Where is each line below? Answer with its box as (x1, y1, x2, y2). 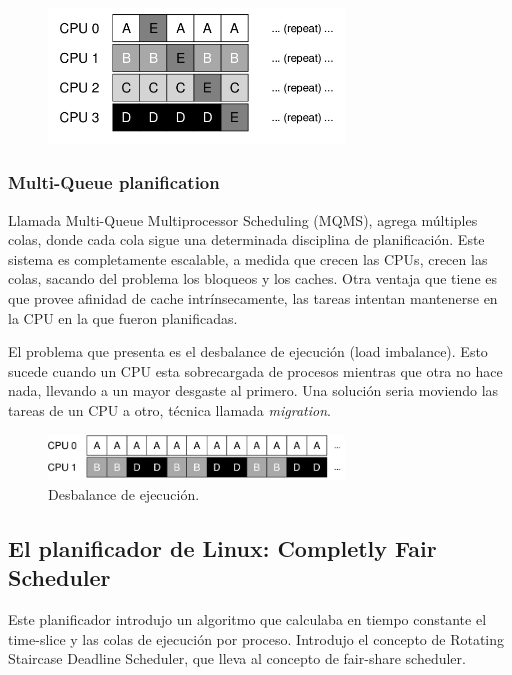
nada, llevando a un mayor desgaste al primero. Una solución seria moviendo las (8, 380, 499, 401)
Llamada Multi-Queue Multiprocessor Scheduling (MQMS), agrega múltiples (8, 209, 478, 230)
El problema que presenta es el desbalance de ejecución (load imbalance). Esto (8, 341, 488, 362)
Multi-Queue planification (8, 170, 220, 195)
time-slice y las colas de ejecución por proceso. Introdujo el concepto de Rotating (8, 628, 505, 649)
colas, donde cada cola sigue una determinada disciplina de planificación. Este (8, 229, 485, 250)
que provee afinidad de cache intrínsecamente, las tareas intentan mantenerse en (8, 288, 498, 309)
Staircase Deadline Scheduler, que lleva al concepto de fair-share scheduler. (8, 648, 466, 669)
